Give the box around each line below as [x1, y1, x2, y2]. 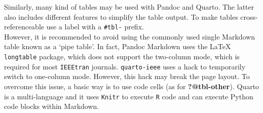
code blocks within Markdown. [4, 101, 99, 111]
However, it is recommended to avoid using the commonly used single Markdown [4, 31, 255, 42]
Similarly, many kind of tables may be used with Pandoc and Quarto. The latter [4, 2, 254, 12]
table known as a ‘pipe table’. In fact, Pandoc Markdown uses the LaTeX [4, 41, 231, 52]
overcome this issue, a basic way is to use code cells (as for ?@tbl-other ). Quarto [4, 81, 259, 91]
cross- [240, 11, 258, 22]
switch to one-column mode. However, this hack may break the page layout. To [4, 71, 250, 82]
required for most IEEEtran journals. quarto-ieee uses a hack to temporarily [4, 61, 246, 71]
